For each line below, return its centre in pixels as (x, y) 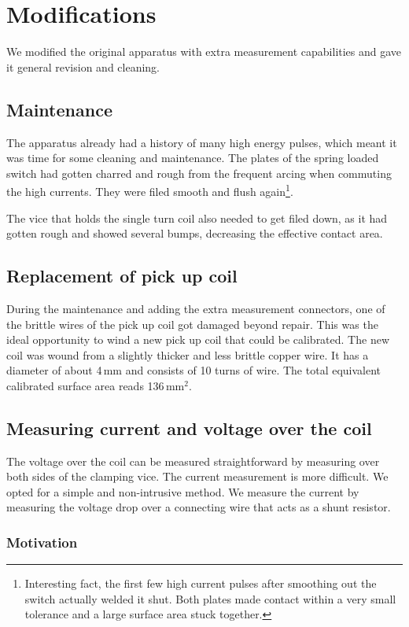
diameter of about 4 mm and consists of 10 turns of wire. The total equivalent (194, 370)
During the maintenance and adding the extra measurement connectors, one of (196, 308)
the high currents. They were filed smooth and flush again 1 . (150, 190)
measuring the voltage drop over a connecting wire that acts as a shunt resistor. (199, 507)
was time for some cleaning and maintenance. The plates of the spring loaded (193, 158)
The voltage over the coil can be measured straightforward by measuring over (193, 461)
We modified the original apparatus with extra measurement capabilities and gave (204, 52)
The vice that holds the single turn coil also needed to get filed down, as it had (197, 218)
